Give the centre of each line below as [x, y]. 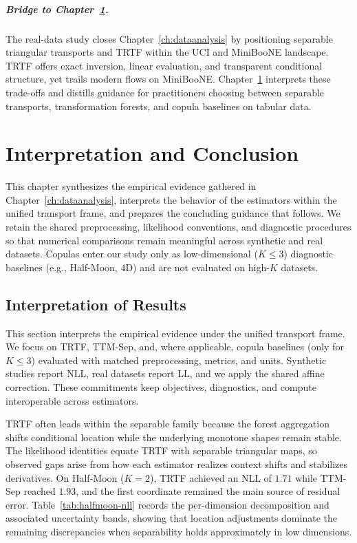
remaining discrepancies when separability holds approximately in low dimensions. [179, 531]
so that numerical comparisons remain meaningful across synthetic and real [164, 240]
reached [40, 491]
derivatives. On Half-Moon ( [65, 477]
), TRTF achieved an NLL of [210, 477]
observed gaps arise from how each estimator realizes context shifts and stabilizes [177, 464]
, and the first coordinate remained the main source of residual [208, 491]
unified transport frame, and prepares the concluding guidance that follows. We [173, 213]
